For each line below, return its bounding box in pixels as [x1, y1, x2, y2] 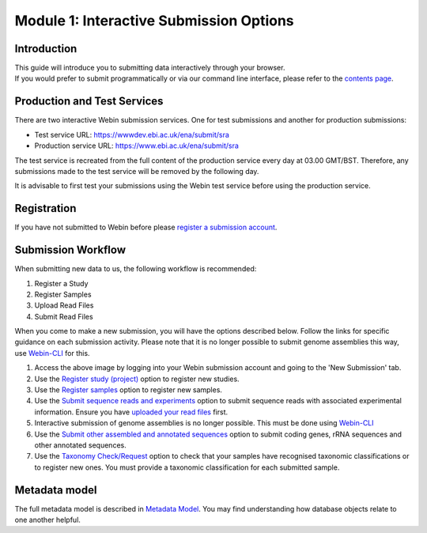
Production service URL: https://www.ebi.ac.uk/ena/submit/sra [34, 141, 239, 150]
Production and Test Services [14, 95, 164, 108]
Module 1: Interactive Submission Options [14, 12, 294, 29]
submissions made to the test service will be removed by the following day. [14, 166, 259, 176]
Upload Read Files [34, 301, 94, 310]
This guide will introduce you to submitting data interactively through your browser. [14, 63, 285, 73]
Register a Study [34, 278, 89, 288]
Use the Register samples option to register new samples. [34, 385, 223, 395]
